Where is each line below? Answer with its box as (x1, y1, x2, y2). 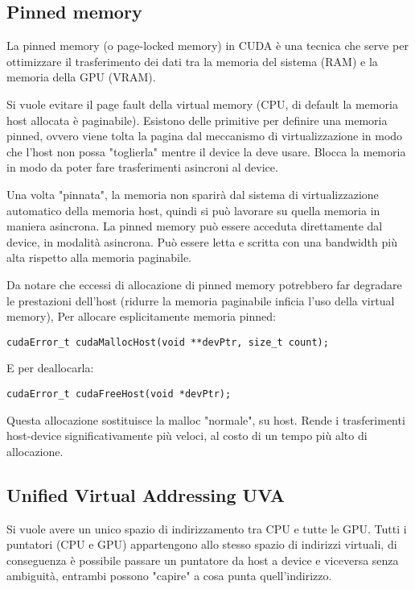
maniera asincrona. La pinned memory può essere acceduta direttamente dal (6, 218, 383, 234)
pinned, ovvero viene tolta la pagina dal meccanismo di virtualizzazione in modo (6, 127, 403, 144)
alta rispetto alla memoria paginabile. (6, 249, 192, 266)
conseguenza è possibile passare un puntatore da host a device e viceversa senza (6, 551, 399, 568)
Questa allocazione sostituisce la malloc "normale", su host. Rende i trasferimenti (6, 411, 405, 428)
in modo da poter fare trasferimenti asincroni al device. (6, 159, 278, 176)
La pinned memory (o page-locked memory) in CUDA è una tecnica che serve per (6, 37, 409, 54)
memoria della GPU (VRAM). (6, 68, 156, 85)
